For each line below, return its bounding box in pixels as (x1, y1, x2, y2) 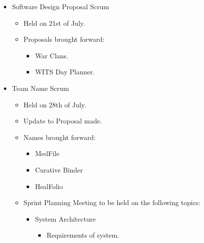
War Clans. (35, 50, 68, 60)
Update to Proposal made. (23, 116, 102, 126)
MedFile (35, 148, 60, 158)
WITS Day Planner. (35, 67, 95, 77)
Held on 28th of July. (23, 99, 86, 109)
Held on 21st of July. (23, 17, 85, 28)
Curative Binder (35, 164, 83, 174)
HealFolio (35, 181, 63, 191)
